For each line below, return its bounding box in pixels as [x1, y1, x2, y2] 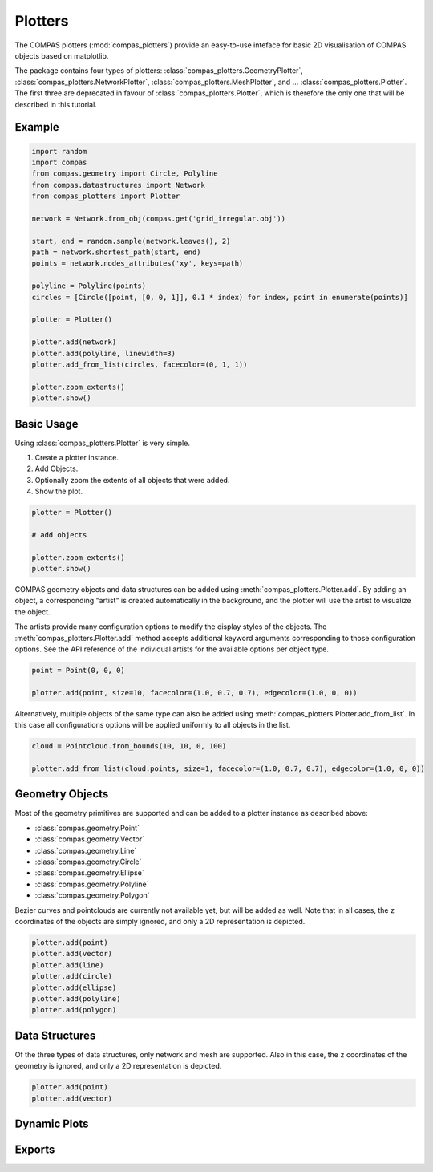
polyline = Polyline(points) [31, 282, 147, 290]
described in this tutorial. [14, 99, 98, 109]
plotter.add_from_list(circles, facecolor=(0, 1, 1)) [31, 359, 248, 369]
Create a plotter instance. [34, 452, 119, 462]
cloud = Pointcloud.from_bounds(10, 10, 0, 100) [31, 742, 227, 751]
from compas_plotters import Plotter [31, 192, 180, 201]
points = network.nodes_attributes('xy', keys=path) [31, 259, 244, 268]
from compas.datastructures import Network [31, 180, 206, 189]
